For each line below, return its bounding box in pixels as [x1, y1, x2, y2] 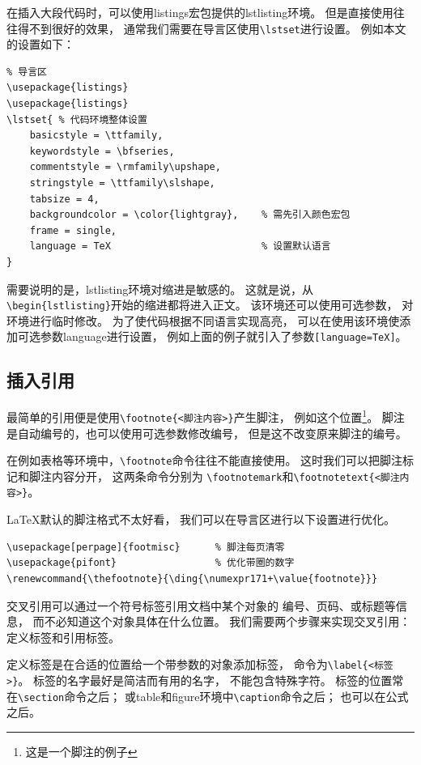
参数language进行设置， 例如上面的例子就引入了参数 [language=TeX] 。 [40, 328, 407, 345]
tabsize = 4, [29, 193, 100, 205]
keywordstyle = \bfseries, [29, 145, 175, 157]
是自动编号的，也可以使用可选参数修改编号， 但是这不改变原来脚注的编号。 [6, 424, 407, 441]
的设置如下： [6, 36, 74, 53]
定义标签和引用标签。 [6, 628, 120, 645]
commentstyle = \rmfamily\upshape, [29, 161, 221, 173]
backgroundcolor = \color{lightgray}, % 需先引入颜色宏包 [29, 209, 351, 221]
